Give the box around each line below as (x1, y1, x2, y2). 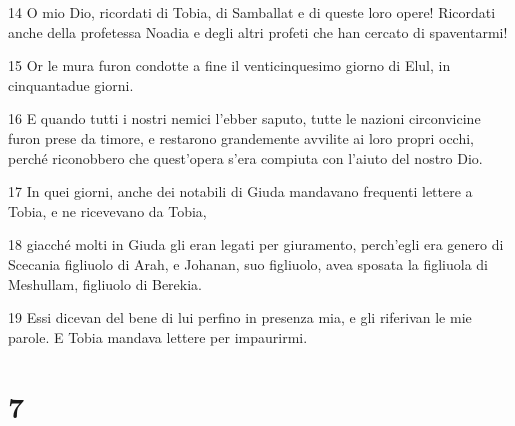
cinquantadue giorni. (8, 74, 134, 95)
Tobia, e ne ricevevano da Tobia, (8, 200, 207, 221)
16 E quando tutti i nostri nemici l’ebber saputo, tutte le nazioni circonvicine (8, 108, 481, 129)
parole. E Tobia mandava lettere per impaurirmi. (8, 326, 308, 347)
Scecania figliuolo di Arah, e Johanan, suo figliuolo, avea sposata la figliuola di (8, 253, 489, 274)
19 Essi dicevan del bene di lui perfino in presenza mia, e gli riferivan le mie (8, 307, 472, 328)
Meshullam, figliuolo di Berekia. (8, 273, 202, 294)
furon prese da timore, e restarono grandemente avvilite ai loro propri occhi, (8, 127, 475, 148)
